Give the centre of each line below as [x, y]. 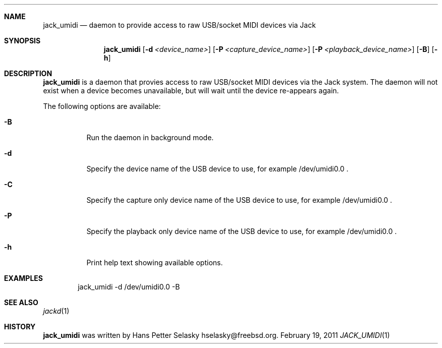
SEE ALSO [21, 302]
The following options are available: [102, 106]
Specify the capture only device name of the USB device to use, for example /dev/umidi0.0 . [239, 200]
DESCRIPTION [28, 73]
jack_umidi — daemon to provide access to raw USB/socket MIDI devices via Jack [179, 25]
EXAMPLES [23, 278]
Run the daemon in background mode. [150, 137]
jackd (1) [56, 311]
